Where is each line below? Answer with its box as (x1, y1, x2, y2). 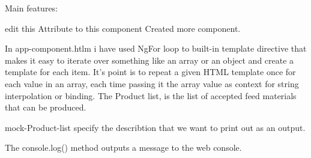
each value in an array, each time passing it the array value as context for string (5, 77, 299, 90)
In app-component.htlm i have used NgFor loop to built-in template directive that (5, 42, 307, 55)
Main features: (5, 2, 58, 14)
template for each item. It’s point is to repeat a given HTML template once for (5, 65, 296, 78)
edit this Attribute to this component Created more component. (5, 22, 241, 34)
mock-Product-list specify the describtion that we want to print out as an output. (5, 121, 306, 133)
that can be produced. (5, 101, 86, 114)
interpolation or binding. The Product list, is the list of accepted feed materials (5, 89, 297, 102)
